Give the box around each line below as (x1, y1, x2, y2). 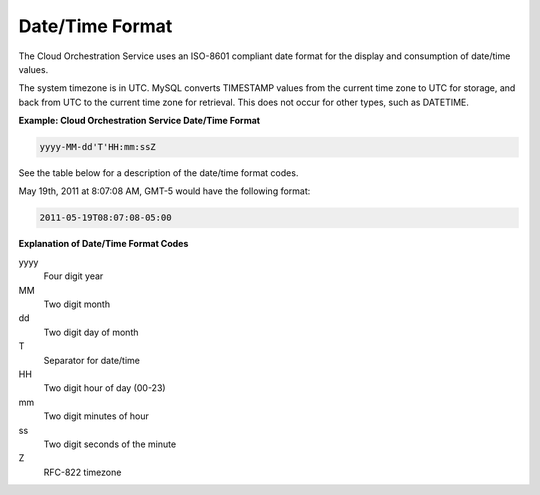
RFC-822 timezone (43, 466, 122, 478)
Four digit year (43, 270, 104, 282)
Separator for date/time (43, 354, 140, 366)
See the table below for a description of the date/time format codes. (18, 167, 299, 179)
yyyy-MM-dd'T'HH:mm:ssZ (39, 141, 157, 153)
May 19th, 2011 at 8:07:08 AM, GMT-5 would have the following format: (18, 185, 311, 197)
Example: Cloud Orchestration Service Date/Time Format (18, 115, 260, 127)
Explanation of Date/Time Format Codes (18, 238, 189, 250)
